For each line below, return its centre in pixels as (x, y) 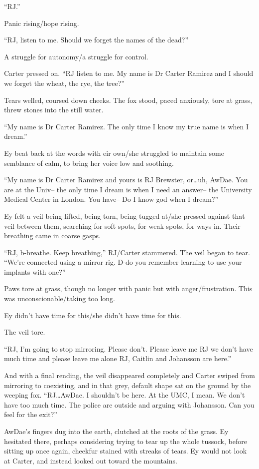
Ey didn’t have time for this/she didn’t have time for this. (93, 315)
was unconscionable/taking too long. (60, 298)
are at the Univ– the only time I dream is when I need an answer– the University (128, 189)
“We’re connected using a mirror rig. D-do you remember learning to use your (123, 262)
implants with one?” (35, 271)
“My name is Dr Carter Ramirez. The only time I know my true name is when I (127, 126)
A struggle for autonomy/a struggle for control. (76, 56)
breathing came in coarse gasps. (52, 235)
